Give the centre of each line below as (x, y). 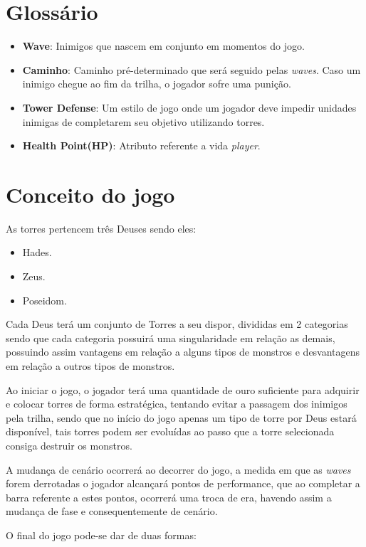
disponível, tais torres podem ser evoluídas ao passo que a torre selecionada (170, 431)
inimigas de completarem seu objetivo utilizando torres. (143, 121)
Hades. (37, 252)
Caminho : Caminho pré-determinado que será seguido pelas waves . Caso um (192, 69)
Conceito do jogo (90, 194)
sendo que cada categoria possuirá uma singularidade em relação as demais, (171, 338)
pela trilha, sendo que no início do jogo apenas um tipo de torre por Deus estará (181, 417)
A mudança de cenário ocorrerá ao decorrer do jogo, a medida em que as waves (178, 469)
